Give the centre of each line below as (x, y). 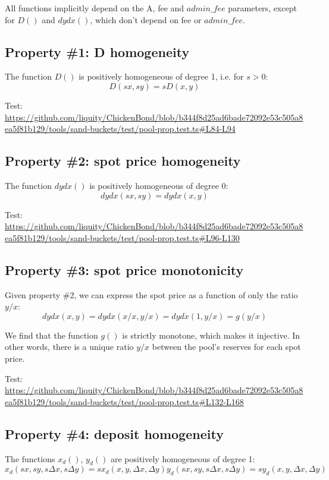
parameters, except (262, 8)
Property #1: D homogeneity (97, 51)
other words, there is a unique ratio (69, 347)
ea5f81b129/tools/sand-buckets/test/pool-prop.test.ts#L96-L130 (122, 237)
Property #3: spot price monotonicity (124, 269)
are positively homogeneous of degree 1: (183, 458)
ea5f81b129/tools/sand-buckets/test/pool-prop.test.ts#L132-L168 (124, 401)
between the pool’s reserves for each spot (226, 347)
